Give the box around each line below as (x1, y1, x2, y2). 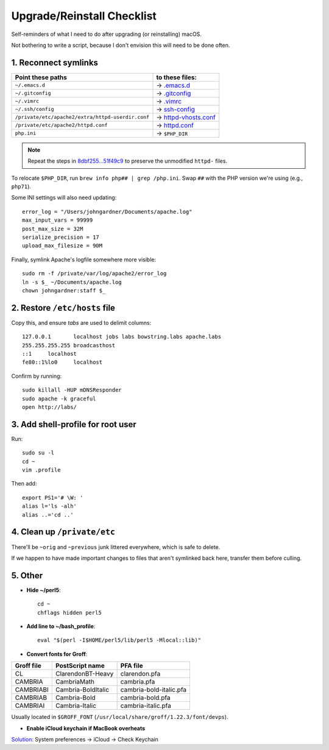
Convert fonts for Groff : (26, 650, 88, 657)
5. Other (11, 570, 43, 581)
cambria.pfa (120, 677, 155, 686)
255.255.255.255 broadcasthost (22, 342, 116, 348)
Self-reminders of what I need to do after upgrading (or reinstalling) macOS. (11, 30, 202, 38)
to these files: (156, 73, 197, 82)
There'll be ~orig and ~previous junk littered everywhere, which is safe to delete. (11, 543, 221, 551)
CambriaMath (55, 677, 94, 686)
